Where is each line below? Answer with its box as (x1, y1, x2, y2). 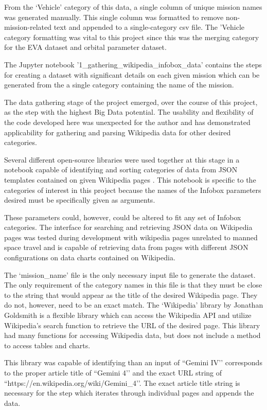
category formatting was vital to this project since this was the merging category (4, 31, 259, 42)
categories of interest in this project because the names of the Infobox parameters (4, 184, 261, 195)
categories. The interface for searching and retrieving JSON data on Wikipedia (4, 222, 253, 233)
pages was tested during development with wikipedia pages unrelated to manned (4, 231, 258, 242)
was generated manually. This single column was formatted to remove (4, 11, 224, 22)
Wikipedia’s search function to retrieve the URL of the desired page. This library (4, 319, 260, 330)
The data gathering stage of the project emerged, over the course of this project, (4, 96, 258, 107)
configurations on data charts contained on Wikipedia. (4, 252, 175, 263)
